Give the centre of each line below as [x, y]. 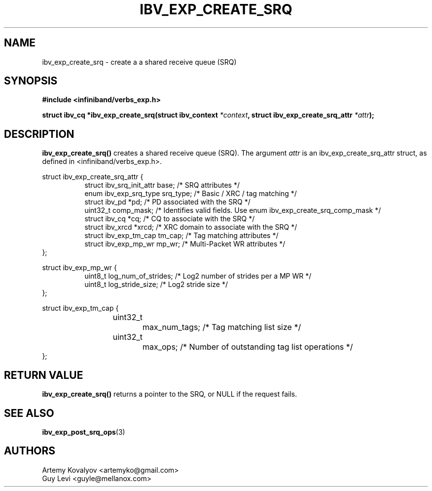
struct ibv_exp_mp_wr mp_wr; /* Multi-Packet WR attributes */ [185, 244]
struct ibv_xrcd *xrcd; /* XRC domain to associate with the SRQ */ [191, 227]
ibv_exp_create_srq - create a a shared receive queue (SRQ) [139, 62]
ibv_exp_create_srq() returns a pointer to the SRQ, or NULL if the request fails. [170, 394]
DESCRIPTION [39, 134]
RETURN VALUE [44, 375]
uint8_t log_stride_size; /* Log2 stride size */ [156, 285]
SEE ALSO [29, 413]
